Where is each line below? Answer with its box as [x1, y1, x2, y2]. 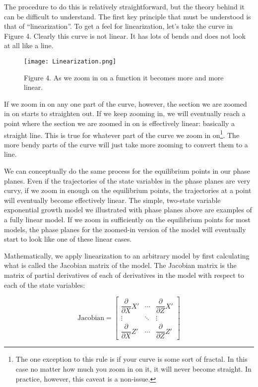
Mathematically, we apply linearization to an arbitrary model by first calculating [4, 250, 250, 260]
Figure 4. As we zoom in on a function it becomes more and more [24, 72, 224, 82]
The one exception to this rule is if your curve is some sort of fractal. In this [15, 354, 248, 364]
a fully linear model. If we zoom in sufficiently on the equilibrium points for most [4, 214, 251, 224]
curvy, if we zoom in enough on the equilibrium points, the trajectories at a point [4, 185, 252, 195]
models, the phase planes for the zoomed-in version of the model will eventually [4, 224, 246, 234]
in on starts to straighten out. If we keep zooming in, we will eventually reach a [4, 108, 246, 119]
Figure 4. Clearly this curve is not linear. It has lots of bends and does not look [4, 30, 246, 41]
